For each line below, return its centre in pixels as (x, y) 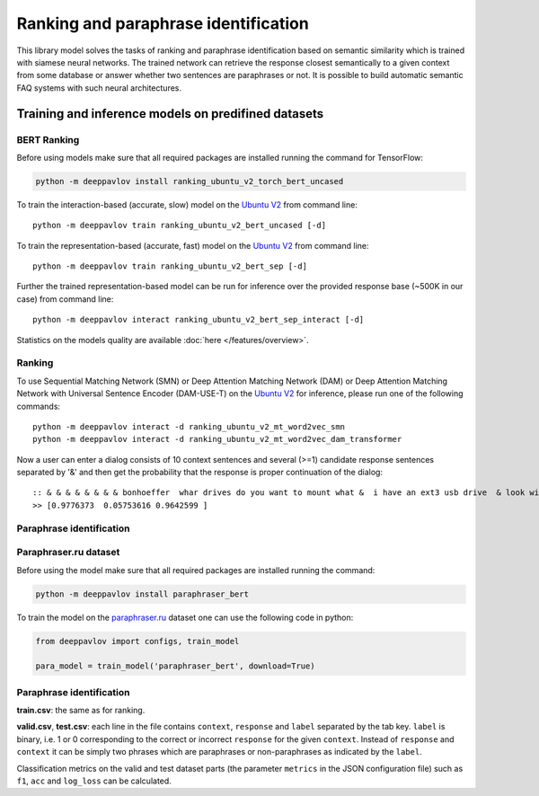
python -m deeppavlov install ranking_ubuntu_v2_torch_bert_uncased (190, 181)
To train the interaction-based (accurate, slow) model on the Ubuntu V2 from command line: (187, 204)
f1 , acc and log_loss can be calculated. (94, 781)
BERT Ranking (48, 139)
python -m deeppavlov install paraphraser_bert (142, 594)
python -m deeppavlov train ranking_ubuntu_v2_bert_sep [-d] (170, 266)
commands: (39, 406)
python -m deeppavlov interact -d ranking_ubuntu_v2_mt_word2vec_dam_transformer (217, 439)
